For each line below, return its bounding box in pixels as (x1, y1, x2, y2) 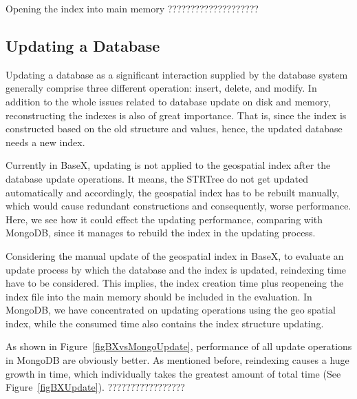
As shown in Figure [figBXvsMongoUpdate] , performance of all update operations (6, 339, 352, 354)
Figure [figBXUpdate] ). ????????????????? (6, 380, 185, 394)
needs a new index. (6, 134, 85, 149)
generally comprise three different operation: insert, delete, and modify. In (6, 81, 317, 95)
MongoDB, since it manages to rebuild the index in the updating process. (6, 225, 316, 240)
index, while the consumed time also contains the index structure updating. (6, 316, 324, 330)
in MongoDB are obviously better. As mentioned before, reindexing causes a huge (6, 353, 349, 367)
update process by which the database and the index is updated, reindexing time (6, 262, 347, 276)
